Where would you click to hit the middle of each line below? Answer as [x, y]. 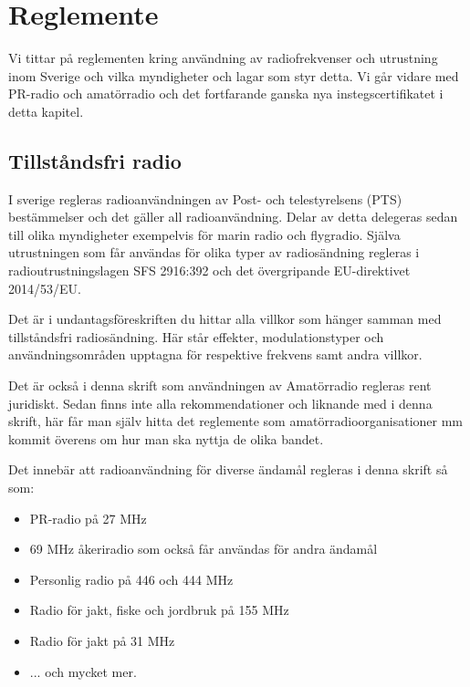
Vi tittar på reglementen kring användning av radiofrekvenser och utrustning [223, 58]
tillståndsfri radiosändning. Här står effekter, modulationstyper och [196, 336]
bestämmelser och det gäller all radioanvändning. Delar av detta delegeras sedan [233, 217]
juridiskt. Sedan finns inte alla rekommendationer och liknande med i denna [220, 403]
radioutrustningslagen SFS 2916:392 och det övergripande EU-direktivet [209, 271]
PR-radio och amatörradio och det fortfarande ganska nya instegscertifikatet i [226, 94]
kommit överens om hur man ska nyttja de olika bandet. [166, 438]
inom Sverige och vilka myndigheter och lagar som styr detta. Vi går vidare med [234, 75]
